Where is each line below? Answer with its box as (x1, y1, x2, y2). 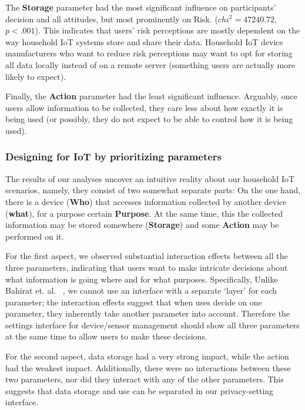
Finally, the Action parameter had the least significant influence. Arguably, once (5, 90, 298, 102)
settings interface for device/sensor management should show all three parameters (5, 318, 300, 331)
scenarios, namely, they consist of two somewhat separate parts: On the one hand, (5, 184, 301, 196)
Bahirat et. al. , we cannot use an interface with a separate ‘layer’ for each (5, 284, 277, 297)
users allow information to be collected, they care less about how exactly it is (5, 101, 283, 113)
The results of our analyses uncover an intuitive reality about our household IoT (5, 172, 295, 184)
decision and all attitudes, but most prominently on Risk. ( (5, 12, 218, 25)
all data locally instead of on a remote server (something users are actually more (5, 58, 295, 70)
